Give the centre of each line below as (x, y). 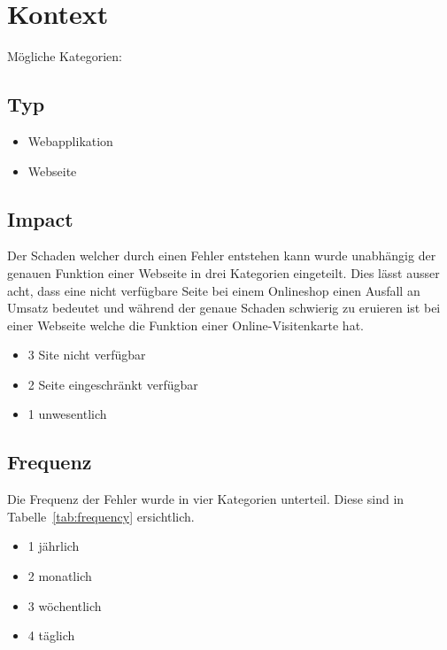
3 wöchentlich (65, 605)
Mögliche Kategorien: (65, 56)
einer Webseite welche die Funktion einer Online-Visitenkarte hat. (185, 325)
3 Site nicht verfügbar (87, 355)
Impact (40, 218)
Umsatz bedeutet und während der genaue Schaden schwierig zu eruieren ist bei (224, 308)
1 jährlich (54, 546)
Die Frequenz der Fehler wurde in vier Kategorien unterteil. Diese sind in (206, 499)
